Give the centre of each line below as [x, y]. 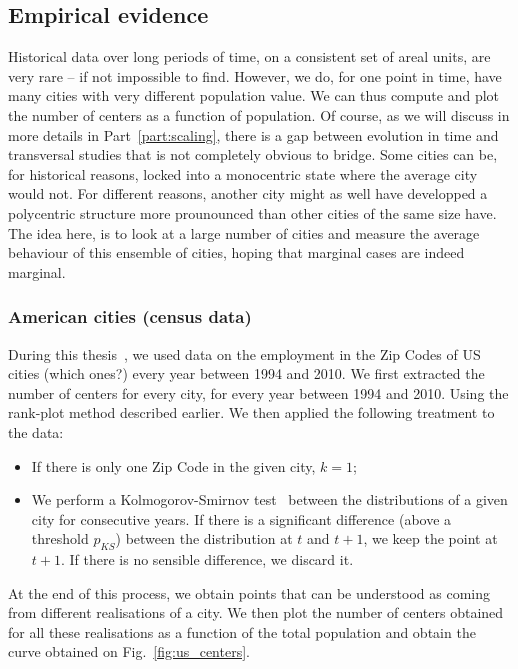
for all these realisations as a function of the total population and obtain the [242, 631]
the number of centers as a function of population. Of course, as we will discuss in [259, 114]
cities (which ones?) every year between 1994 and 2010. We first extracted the [246, 373]
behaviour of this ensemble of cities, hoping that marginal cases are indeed [236, 252]
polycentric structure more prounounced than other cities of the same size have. [252, 212]
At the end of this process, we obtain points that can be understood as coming [249, 592]
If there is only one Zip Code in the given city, [173, 465]
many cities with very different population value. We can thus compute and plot [254, 95]
